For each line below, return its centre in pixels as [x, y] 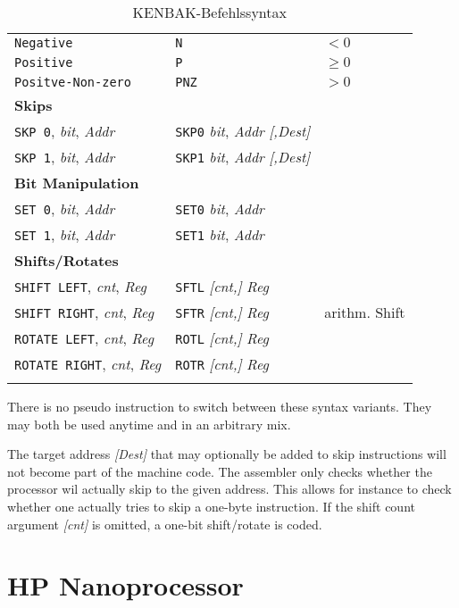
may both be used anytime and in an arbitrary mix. [149, 424]
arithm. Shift [365, 312]
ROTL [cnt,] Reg [222, 338]
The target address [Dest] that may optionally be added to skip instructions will [227, 454]
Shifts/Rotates [67, 260]
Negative [44, 43]
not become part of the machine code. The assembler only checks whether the [220, 471]
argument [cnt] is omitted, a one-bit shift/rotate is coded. [165, 524]
